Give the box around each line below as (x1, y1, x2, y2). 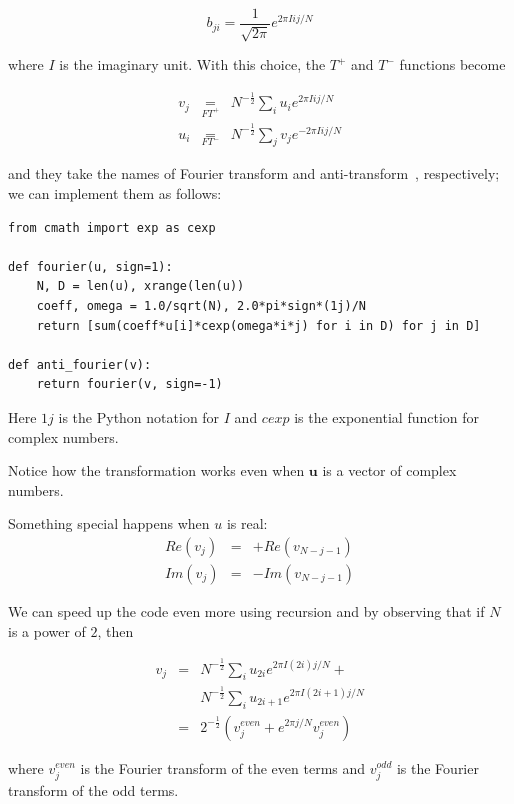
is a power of (8, 620, 86, 641)
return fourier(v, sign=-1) (36, 377, 223, 392)
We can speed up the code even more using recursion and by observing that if (8, 600, 485, 621)
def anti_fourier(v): (8, 357, 152, 372)
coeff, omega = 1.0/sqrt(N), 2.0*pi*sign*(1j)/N (36, 298, 366, 313)
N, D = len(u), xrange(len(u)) (36, 279, 245, 294)
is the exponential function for (294, 406, 480, 427)
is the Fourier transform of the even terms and (80, 757, 366, 778)
